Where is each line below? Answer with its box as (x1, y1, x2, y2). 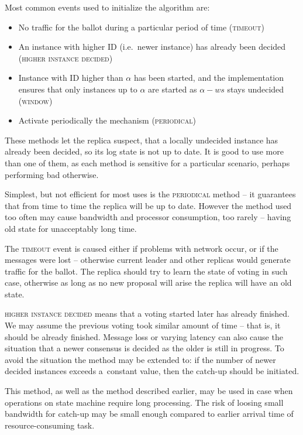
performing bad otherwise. (5, 168, 99, 180)
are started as (148, 83, 197, 95)
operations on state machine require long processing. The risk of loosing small (5, 396, 284, 408)
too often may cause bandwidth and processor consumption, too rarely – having (5, 211, 291, 223)
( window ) (18, 94, 53, 107)
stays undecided (227, 83, 284, 95)
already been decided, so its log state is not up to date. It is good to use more (5, 145, 284, 157)
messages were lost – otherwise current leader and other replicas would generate (5, 254, 291, 266)
